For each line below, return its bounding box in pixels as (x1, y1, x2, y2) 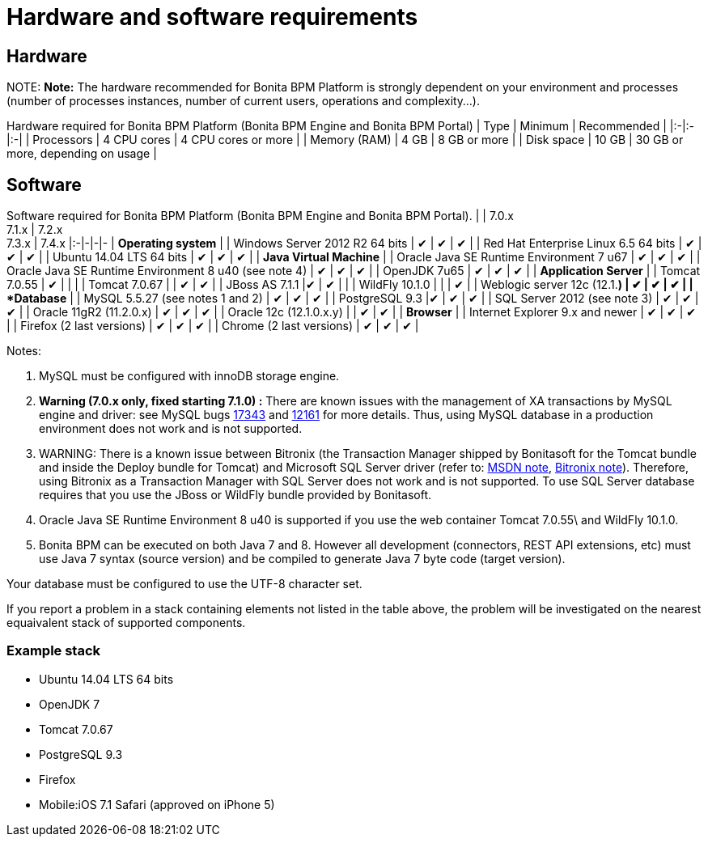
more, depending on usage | (6, 146, 157, 161)
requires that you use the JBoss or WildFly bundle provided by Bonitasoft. (39, 488, 432, 502)
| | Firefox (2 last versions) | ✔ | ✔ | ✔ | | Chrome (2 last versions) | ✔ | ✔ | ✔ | (6, 319, 419, 333)
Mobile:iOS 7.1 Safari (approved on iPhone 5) (39, 797, 275, 811)
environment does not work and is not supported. (39, 421, 303, 436)
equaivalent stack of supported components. (6, 616, 246, 630)
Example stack (6, 642, 101, 659)
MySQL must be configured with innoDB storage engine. (39, 369, 340, 383)
